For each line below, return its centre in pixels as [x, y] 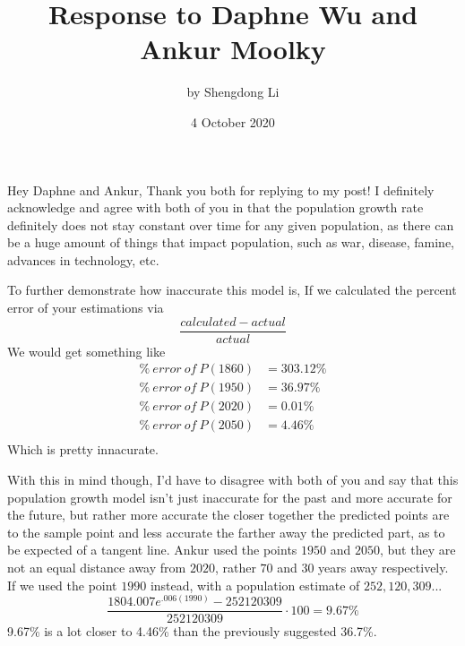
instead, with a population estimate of [255, 585]
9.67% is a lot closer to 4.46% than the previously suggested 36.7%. [192, 631]
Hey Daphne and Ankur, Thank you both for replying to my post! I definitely [221, 189]
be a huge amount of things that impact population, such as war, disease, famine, [231, 242]
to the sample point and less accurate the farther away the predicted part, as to [226, 532]
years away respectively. [383, 568]
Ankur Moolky [233, 49]
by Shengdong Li [233, 92]
